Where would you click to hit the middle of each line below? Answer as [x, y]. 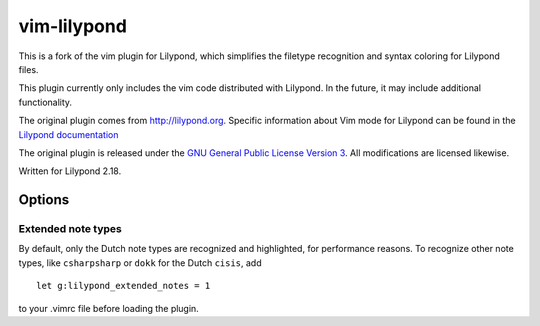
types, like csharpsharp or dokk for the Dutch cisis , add [140, 262]
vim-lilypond [72, 26]
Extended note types [70, 229]
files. [28, 69]
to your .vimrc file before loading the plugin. [108, 308]
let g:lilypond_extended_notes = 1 [123, 286]
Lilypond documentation [68, 134]
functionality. [45, 102]
